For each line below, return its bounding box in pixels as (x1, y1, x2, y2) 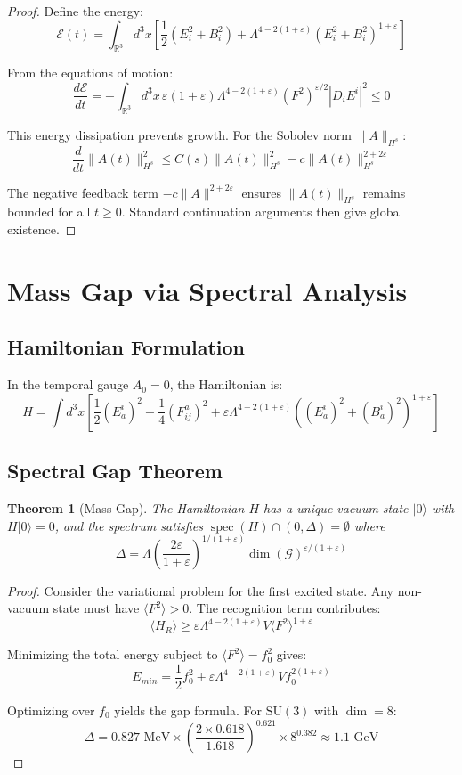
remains (362, 183, 406, 201)
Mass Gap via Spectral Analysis (7, 272, 408, 308)
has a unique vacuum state (263, 499, 409, 517)
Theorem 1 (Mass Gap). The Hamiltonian (7, 499, 245, 517)
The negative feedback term (7, 183, 158, 201)
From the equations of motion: (7, 63, 174, 82)
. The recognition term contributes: (189, 599, 381, 617)
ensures (241, 183, 282, 201)
